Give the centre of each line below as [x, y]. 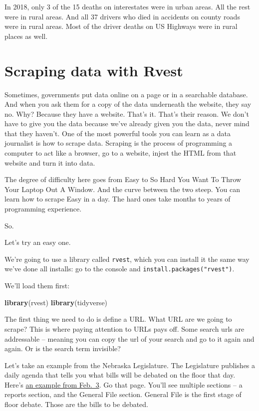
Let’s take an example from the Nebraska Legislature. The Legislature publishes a [130, 365]
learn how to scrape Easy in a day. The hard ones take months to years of [118, 199]
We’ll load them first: [37, 286]
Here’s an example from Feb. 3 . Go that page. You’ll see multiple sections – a [124, 384]
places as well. [26, 36]
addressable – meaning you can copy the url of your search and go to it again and [129, 338]
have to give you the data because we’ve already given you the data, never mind [127, 123]
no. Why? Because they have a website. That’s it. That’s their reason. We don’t [127, 113]
